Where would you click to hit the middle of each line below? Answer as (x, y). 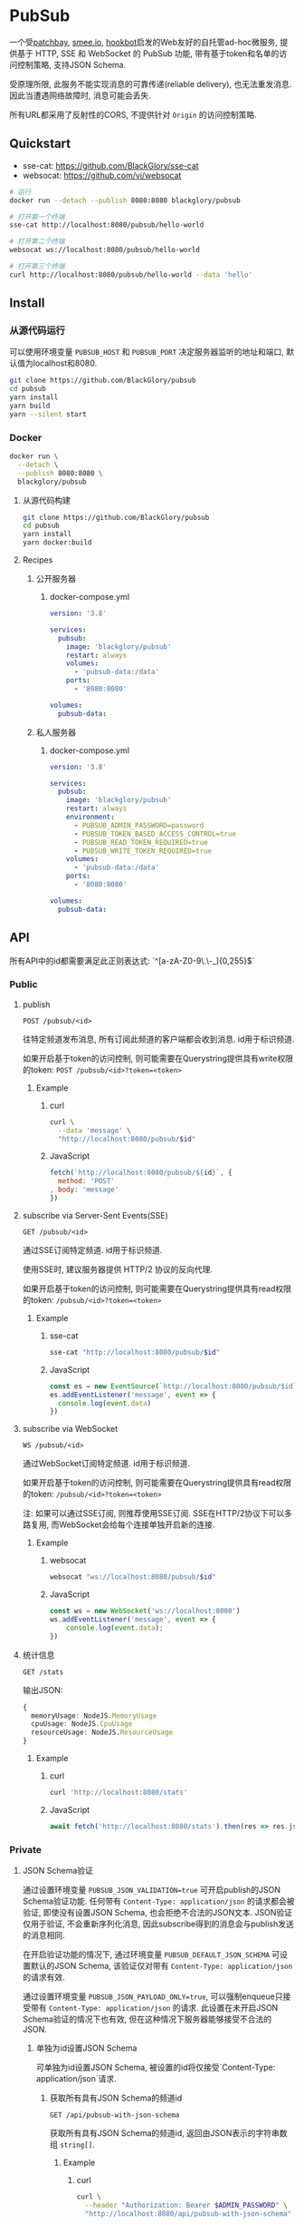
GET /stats (43, 1672)
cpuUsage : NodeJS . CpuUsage (82, 1724)
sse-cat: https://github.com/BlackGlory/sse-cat (110, 165)
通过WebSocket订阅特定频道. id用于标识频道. (106, 1464)
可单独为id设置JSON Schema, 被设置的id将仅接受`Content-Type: (156, 2067)
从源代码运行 (38, 330)
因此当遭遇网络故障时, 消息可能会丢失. (81, 95)
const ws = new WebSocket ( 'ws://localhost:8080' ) (145, 1612)
